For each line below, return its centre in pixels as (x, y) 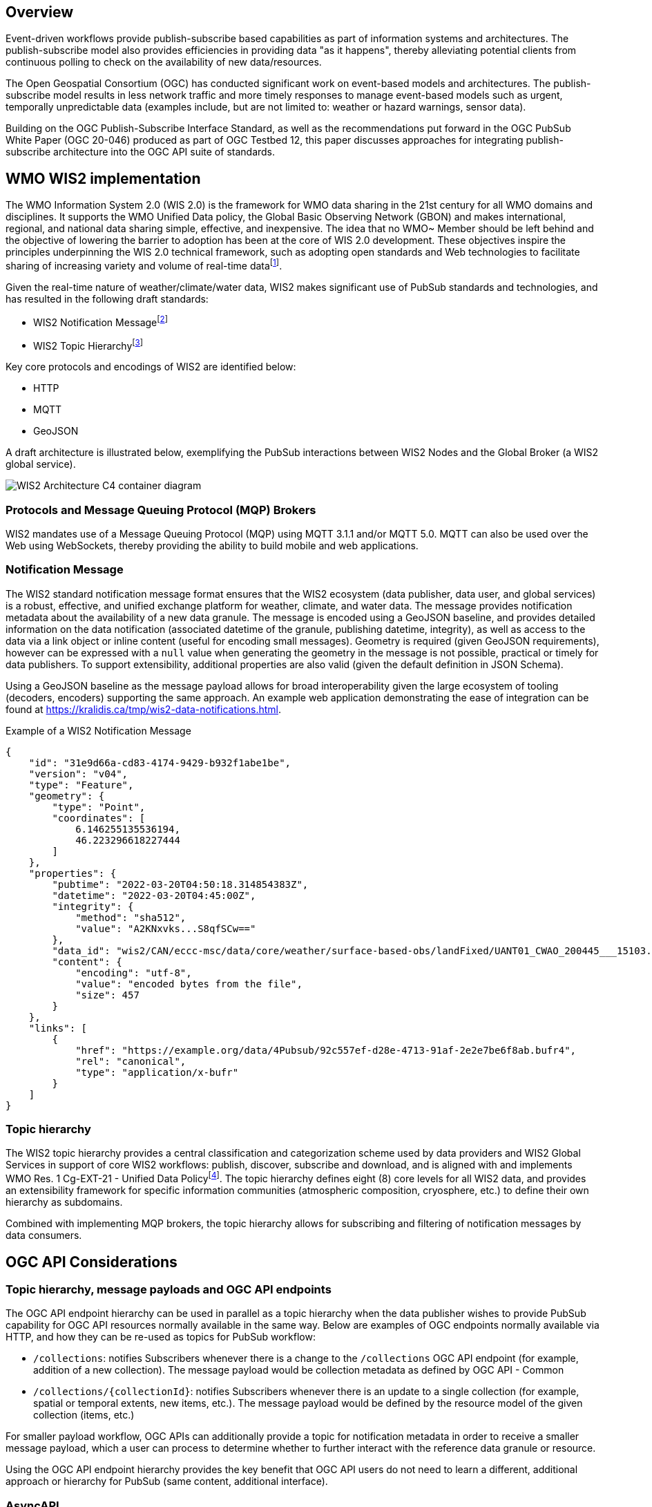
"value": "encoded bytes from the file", (189, 984)
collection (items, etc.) (84, 1415)
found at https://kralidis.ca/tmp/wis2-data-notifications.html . (144, 709)
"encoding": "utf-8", (134, 973)
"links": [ (58, 1028)
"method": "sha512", (131, 917)
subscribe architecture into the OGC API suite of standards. (141, 152)
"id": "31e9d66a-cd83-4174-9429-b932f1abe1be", (160, 762)
